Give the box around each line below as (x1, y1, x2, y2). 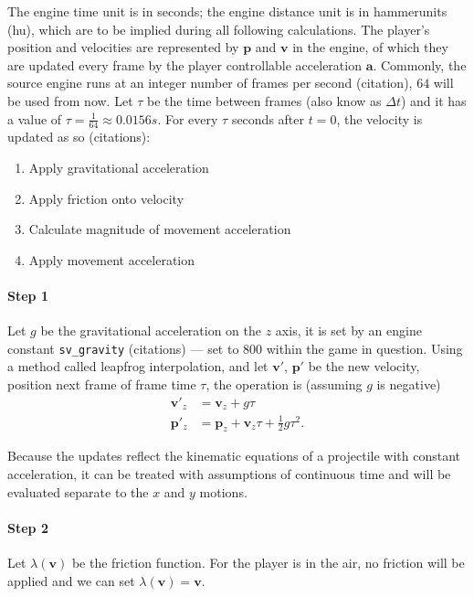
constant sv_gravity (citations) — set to (7, 338, 239, 357)
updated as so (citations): (7, 127, 151, 146)
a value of (7, 109, 62, 128)
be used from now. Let (7, 91, 133, 110)
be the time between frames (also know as (147, 91, 382, 110)
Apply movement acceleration (28, 250, 195, 269)
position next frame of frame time (7, 375, 196, 393)
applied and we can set (7, 570, 135, 590)
